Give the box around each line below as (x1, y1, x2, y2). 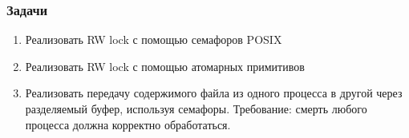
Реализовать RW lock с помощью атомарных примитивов (25, 57, 305, 74)
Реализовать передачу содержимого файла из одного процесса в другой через (25, 85, 403, 101)
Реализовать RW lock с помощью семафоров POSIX (25, 31, 282, 48)
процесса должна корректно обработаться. (25, 116, 231, 132)
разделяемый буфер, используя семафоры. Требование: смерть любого (25, 101, 367, 116)
